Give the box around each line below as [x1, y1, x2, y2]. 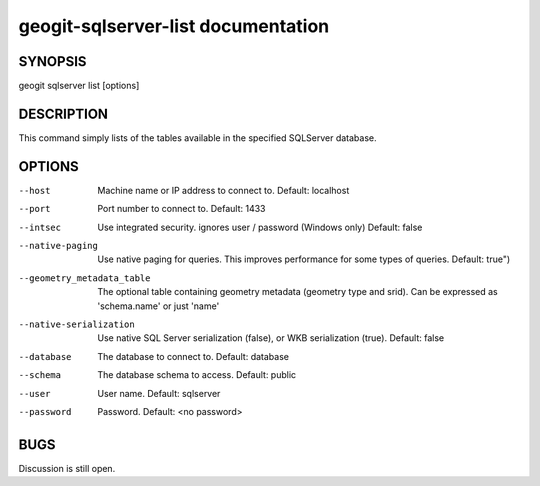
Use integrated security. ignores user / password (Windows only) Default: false [97, 221, 423, 233]
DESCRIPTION [18, 105, 109, 122]
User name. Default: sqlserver [97, 387, 221, 399]
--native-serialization [18, 319, 135, 330]
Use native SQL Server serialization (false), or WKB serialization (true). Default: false [97, 332, 445, 344]
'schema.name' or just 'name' [97, 300, 220, 312]
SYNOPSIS [18, 53, 87, 70]
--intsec [18, 221, 62, 233]
